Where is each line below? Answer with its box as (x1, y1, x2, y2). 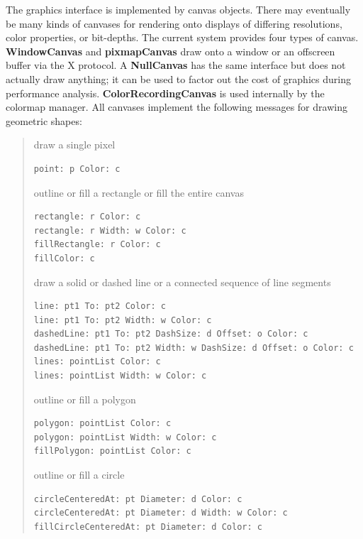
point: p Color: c (33, 163, 121, 174)
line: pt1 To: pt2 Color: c (33, 301, 166, 312)
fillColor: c (33, 253, 95, 263)
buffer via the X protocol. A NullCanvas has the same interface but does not (6, 58, 346, 72)
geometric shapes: (6, 113, 82, 128)
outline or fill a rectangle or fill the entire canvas (33, 185, 244, 200)
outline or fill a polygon (33, 391, 136, 406)
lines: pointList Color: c (33, 356, 161, 367)
